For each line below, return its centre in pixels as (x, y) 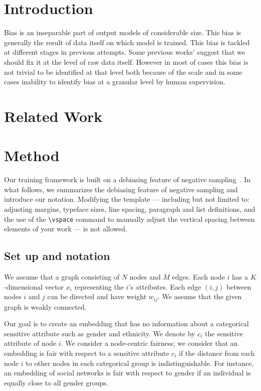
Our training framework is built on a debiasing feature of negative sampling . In (127, 179)
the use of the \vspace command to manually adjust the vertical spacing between (129, 219)
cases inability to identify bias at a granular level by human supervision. (115, 82)
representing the (99, 286)
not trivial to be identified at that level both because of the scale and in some (123, 72)
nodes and (145, 277)
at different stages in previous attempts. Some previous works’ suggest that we (124, 52)
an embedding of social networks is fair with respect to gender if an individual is (127, 373)
